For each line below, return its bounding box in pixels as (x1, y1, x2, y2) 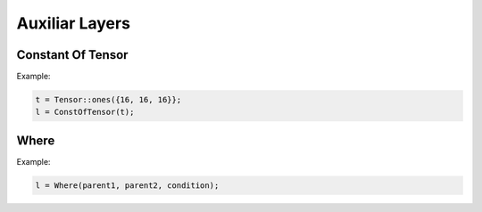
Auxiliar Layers (16, 13, 131, 33)
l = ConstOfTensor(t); (35, 107, 135, 118)
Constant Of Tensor (16, 47, 129, 62)
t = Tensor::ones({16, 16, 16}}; (35, 94, 182, 105)
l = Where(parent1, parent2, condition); (35, 180, 220, 191)
